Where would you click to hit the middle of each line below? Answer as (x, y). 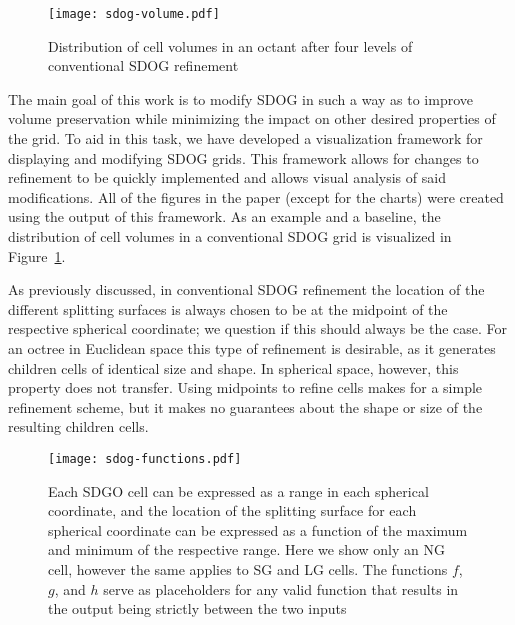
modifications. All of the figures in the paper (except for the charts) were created (256, 196)
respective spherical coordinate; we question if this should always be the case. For (258, 328)
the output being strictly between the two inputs (197, 608)
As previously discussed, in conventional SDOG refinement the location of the (246, 289)
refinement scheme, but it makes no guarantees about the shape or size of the (245, 406)
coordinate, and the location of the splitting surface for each (232, 510)
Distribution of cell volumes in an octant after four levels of (230, 45)
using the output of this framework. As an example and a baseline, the (224, 216)
